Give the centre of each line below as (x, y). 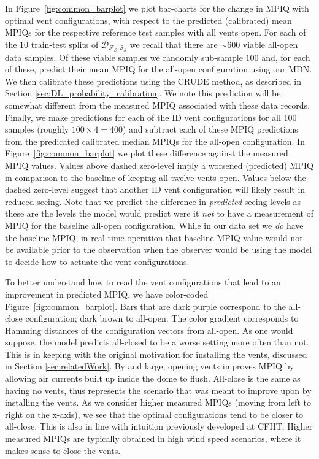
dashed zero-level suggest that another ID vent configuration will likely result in (155, 189)
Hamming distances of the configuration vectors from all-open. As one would (149, 330)
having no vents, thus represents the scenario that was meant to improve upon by (158, 390)
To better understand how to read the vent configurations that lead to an (143, 282)
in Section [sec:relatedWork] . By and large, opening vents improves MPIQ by (150, 366)
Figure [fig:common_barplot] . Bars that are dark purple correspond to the (145, 306)
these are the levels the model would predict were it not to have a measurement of (159, 213)
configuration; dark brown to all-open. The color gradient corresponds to (162, 318)
